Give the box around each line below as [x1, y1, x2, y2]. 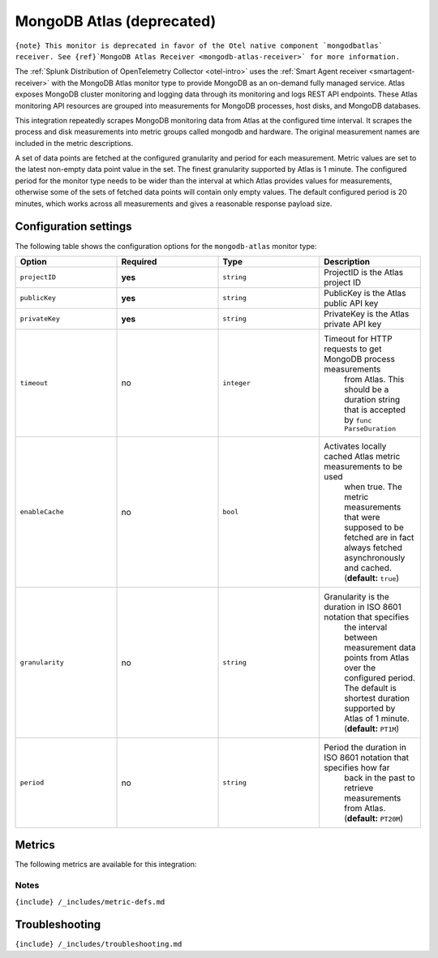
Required [121, 256, 157, 267]
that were [343, 511, 380, 522]
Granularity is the [323, 591, 389, 602]
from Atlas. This [343, 373, 405, 384]
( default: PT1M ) [343, 723, 400, 734]
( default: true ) [343, 572, 400, 583]
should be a [343, 384, 389, 395]
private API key [323, 318, 382, 329]
